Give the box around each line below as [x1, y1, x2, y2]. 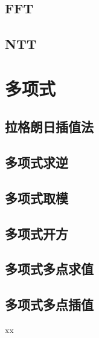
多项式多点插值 [5, 295, 94, 314]
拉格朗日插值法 [5, 117, 94, 136]
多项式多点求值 [5, 259, 94, 278]
